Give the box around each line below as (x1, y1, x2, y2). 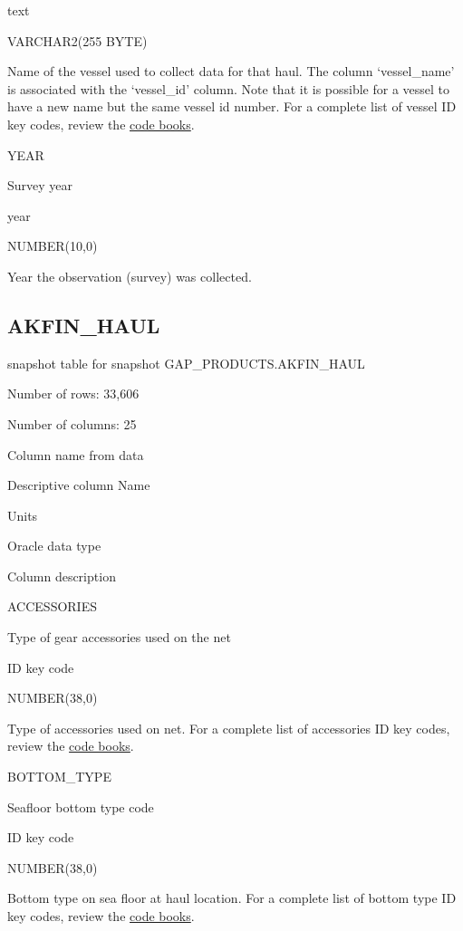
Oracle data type (7, 536, 101, 555)
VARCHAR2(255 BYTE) (7, 31, 148, 50)
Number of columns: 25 (7, 414, 137, 433)
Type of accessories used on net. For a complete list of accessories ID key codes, (7, 718, 450, 737)
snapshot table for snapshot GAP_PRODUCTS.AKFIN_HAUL (7, 353, 365, 372)
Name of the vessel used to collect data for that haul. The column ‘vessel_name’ (7, 62, 455, 81)
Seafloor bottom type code (7, 797, 154, 816)
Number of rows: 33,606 (7, 384, 140, 403)
